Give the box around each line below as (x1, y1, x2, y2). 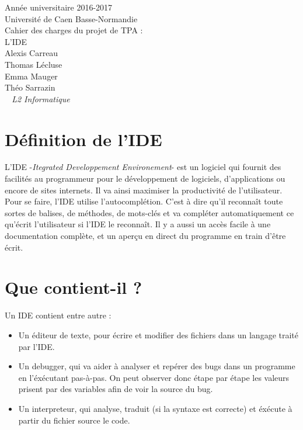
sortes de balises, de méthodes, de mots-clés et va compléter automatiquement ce (5, 206, 294, 219)
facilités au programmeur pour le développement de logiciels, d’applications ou (5, 172, 285, 185)
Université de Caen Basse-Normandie (5, 12, 138, 25)
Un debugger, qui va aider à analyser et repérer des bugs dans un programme (18, 360, 295, 372)
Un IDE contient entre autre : (5, 309, 112, 321)
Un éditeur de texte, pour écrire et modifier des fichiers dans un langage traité (18, 328, 299, 341)
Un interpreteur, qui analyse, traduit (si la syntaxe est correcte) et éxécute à (18, 402, 292, 414)
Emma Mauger (5, 70, 58, 82)
